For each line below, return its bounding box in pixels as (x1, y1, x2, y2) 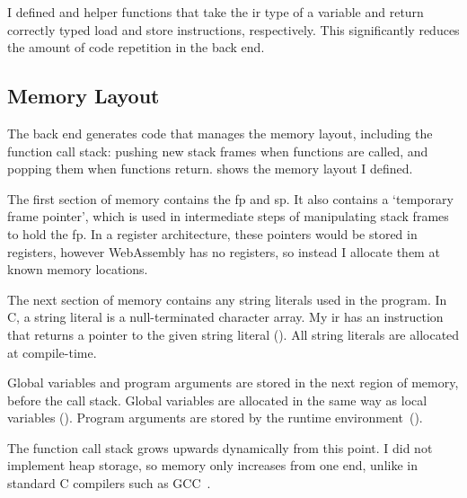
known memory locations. (7, 260, 148, 279)
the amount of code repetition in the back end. (7, 38, 265, 57)
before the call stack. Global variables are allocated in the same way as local (7, 390, 427, 409)
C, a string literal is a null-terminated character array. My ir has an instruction (7, 307, 444, 326)
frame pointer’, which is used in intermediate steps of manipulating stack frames (7, 207, 449, 226)
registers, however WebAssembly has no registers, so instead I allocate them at (7, 242, 440, 261)
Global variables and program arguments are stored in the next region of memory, (7, 373, 459, 392)
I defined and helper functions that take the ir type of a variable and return (7, 3, 424, 21)
